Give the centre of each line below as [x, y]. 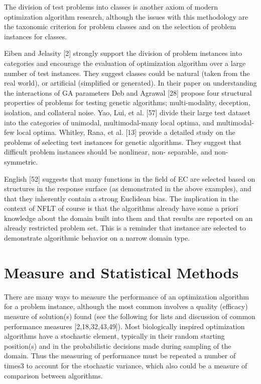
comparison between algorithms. [53, 375]
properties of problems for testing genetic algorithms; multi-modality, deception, [127, 102]
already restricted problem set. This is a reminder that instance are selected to [125, 228]
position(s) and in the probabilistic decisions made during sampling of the [118, 345]
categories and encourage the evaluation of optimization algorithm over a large [125, 63]
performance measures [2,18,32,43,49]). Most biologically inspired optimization [124, 326]
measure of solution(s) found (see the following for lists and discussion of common [130, 316]
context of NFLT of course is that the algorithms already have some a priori [121, 208]
